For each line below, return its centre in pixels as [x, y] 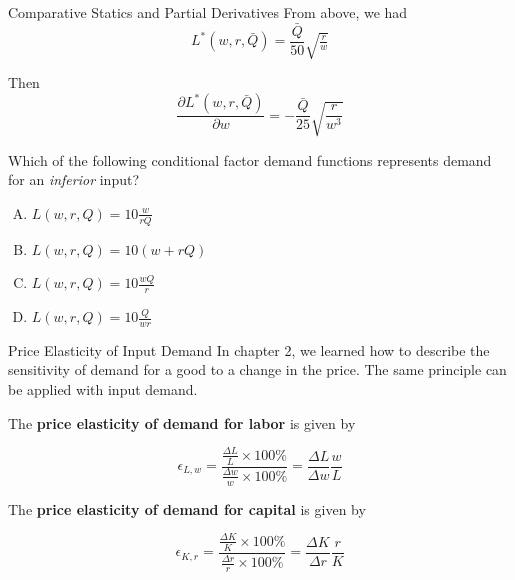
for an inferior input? [74, 179]
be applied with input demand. [103, 389]
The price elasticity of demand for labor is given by [182, 422]
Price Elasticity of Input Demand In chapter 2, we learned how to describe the [249, 349]
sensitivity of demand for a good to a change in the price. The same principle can [257, 369]
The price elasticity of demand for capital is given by [187, 508]
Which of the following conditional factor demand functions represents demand [250, 159]
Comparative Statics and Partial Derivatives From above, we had [208, 12]
